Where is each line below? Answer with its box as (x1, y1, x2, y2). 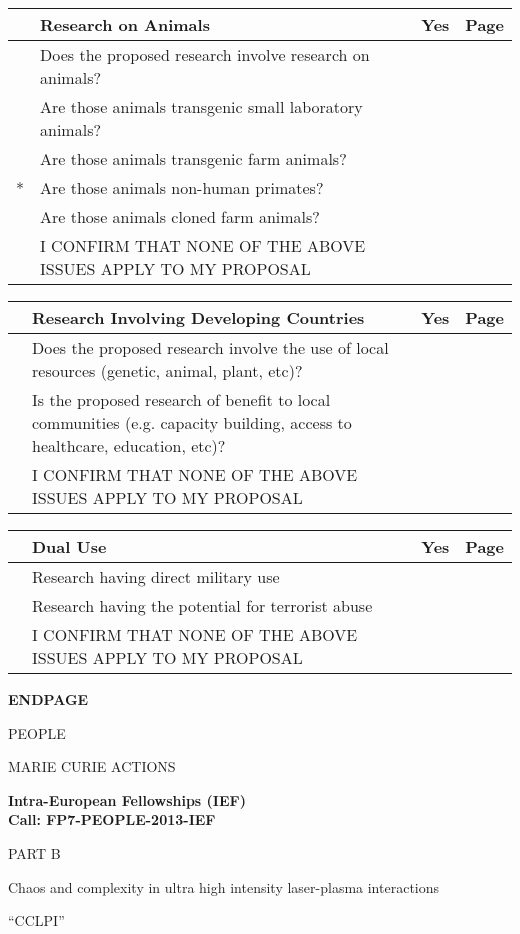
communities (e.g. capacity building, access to (32, 411, 352, 434)
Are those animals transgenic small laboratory (40, 95, 363, 118)
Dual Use (32, 535, 107, 558)
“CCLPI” (8, 910, 65, 931)
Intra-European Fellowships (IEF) (8, 789, 246, 810)
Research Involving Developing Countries (32, 306, 365, 329)
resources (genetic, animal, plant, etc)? (32, 359, 303, 382)
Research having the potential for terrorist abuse (32, 594, 373, 617)
